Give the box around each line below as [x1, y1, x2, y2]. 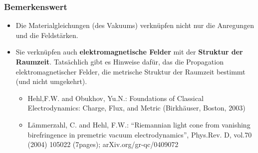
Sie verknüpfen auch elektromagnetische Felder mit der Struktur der [15, 46, 243, 57]
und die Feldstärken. [15, 29, 78, 40]
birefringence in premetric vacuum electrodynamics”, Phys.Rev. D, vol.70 [27, 129, 252, 139]
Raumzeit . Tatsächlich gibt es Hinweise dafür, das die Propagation [15, 56, 224, 66]
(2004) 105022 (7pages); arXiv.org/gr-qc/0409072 [27, 139, 179, 149]
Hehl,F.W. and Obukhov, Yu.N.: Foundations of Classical [27, 92, 204, 103]
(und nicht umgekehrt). [15, 76, 87, 86]
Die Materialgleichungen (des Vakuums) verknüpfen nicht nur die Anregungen [15, 20, 255, 30]
